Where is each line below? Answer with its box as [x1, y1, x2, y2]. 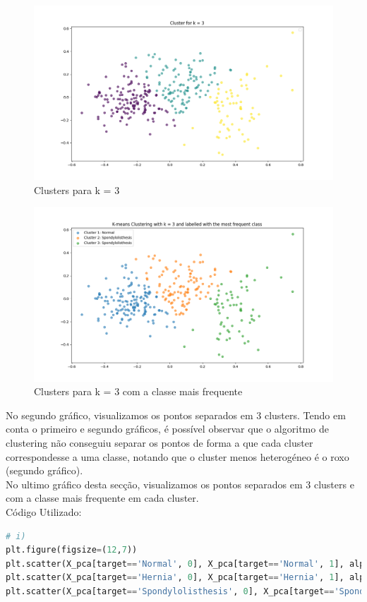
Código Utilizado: [6, 504, 82, 519]
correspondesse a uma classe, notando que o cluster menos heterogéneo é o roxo [6, 449, 349, 464]
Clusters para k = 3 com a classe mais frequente [34, 384, 243, 399]
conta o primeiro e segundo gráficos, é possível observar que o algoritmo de [6, 421, 329, 436]
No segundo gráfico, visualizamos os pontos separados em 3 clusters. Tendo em [6, 407, 346, 422]
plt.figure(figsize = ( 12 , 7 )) [6, 545, 138, 555]
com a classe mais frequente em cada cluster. [6, 490, 199, 505]
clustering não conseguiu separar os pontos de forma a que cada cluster [6, 435, 313, 450]
